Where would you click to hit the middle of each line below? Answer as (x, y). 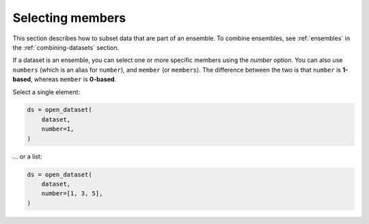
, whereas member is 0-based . (73, 79)
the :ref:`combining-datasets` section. (66, 47)
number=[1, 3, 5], (72, 194)
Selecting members (69, 18)
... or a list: (27, 156)
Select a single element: (46, 92)
